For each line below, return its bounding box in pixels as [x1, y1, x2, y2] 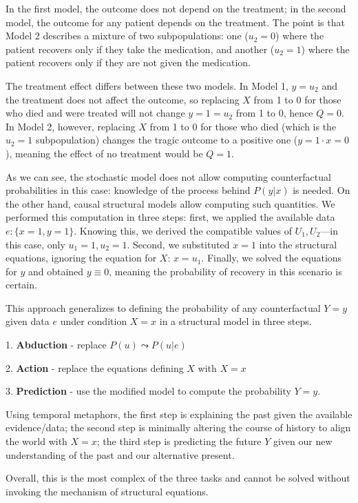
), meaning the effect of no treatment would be [6, 146, 203, 160]
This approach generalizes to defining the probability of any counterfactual [6, 300, 321, 315]
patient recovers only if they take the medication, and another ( [6, 41, 275, 56]
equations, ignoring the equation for [6, 250, 157, 265]
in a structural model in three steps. [159, 314, 312, 328]
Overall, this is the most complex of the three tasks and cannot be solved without [6, 471, 350, 485]
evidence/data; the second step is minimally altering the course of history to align [6, 420, 351, 435]
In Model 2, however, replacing [6, 119, 136, 133]
